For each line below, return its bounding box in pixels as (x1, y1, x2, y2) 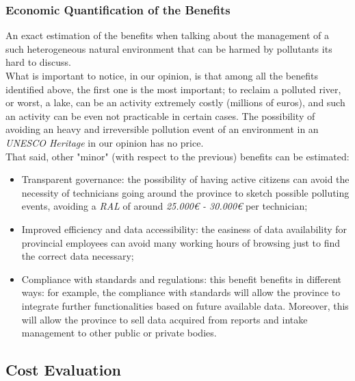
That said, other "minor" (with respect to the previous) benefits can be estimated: (5, 149, 350, 163)
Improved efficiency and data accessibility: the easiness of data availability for (21, 221, 347, 236)
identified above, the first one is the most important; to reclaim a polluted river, (5, 82, 341, 96)
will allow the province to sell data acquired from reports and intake (21, 312, 308, 326)
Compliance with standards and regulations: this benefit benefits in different (21, 271, 342, 286)
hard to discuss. (5, 55, 71, 69)
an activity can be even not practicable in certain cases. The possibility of (5, 108, 315, 123)
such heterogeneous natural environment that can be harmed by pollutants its (5, 41, 332, 56)
